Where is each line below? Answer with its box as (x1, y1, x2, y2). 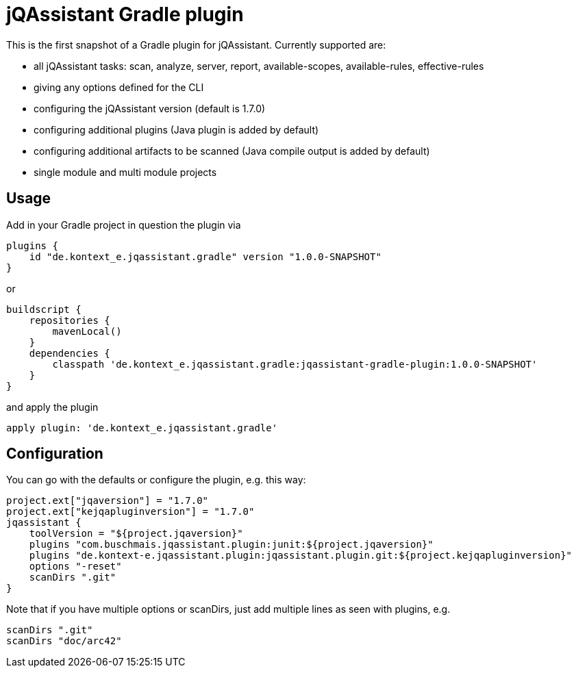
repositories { (29, 314, 110, 326)
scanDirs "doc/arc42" (6, 635, 122, 647)
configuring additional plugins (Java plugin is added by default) (34, 123, 319, 136)
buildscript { (6, 303, 82, 315)
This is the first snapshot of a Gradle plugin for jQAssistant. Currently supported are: (6, 38, 386, 51)
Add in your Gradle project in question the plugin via (6, 218, 241, 231)
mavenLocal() (52, 325, 122, 337)
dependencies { (29, 347, 110, 359)
